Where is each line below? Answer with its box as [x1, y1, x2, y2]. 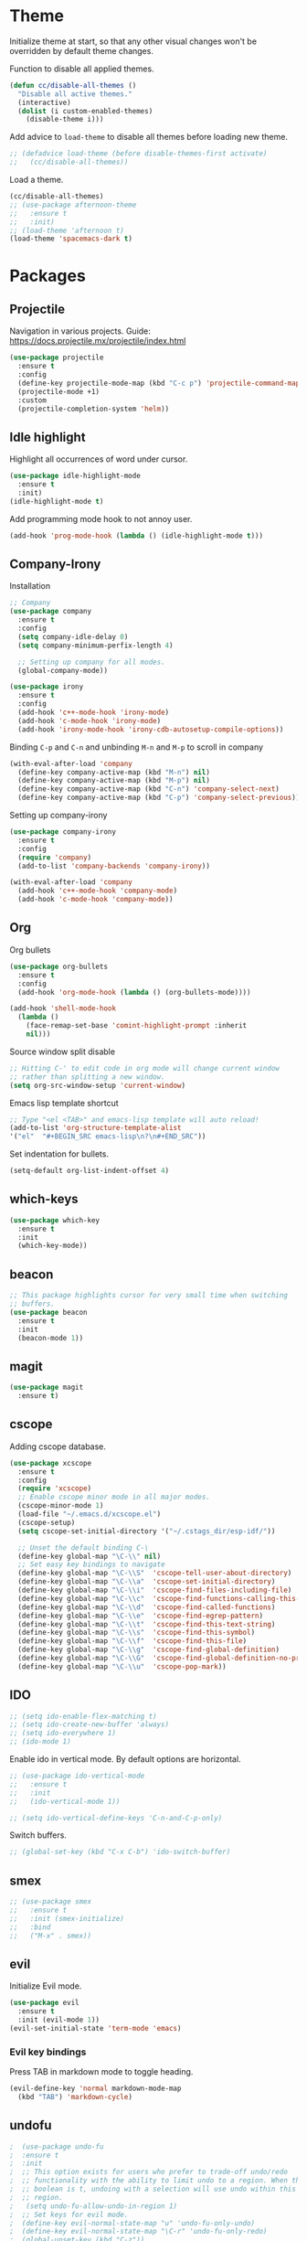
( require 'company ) [17, 852, 92, 862]
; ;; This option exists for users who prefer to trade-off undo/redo [9, 2168, 288, 2177]
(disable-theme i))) [26, 115, 104, 124]
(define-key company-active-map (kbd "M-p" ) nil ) [17, 776, 210, 785]
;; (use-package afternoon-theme [9, 200, 137, 209]
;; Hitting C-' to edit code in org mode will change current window [9, 1063, 281, 1072]
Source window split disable [9, 1046, 116, 1057]
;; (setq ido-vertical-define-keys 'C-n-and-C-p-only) [9, 1813, 223, 1822]
